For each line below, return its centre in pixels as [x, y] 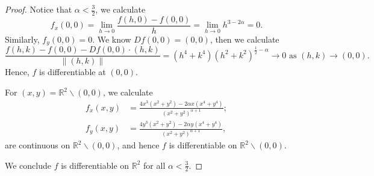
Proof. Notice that [39, 9]
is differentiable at [73, 72]
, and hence [138, 145]
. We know [112, 39]
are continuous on [38, 145]
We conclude [28, 165]
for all [154, 165]
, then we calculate [245, 39]
